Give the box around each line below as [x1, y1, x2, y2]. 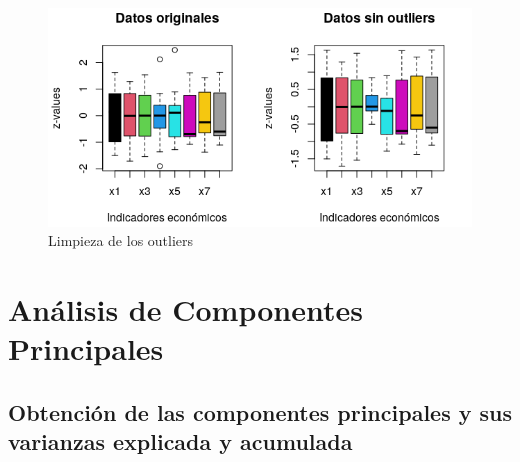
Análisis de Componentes [8, 288, 363, 329]
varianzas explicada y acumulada [8, 426, 353, 457]
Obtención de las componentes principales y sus [8, 396, 512, 427]
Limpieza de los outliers [48, 230, 194, 251]
